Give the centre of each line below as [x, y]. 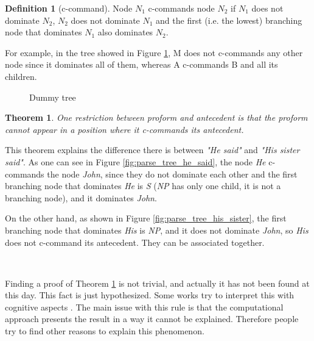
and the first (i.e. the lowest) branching [229, 20]
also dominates [125, 32]
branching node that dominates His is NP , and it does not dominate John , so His [157, 230]
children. [21, 76]
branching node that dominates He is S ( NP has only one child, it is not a [143, 186]
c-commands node [181, 8]
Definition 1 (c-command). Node [69, 8]
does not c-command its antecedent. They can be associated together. [135, 242]
